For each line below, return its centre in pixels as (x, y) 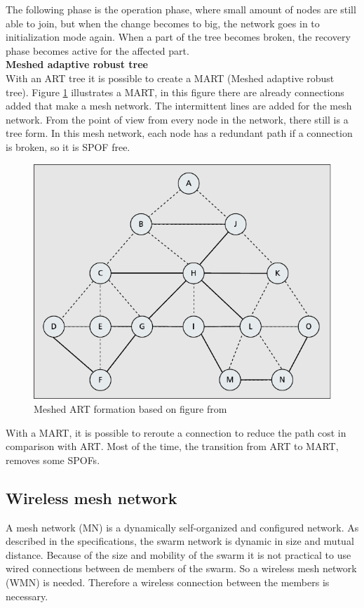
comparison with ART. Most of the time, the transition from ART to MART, (172, 446)
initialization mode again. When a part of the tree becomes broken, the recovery (178, 37)
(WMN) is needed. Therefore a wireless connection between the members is (168, 582)
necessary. (27, 596)
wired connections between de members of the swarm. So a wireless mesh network (181, 568)
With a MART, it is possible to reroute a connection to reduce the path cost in (176, 432)
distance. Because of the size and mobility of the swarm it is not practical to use (178, 554)
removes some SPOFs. (53, 460)
